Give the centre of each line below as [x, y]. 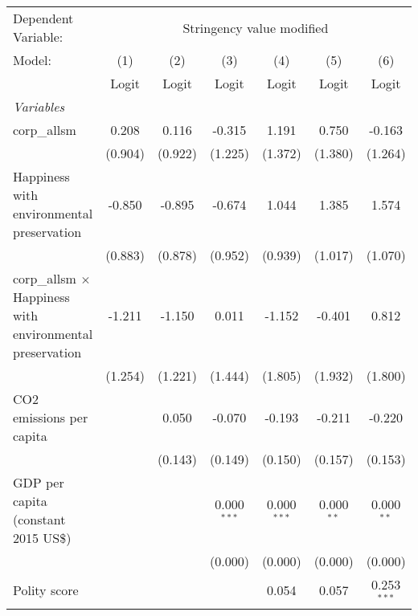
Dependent [43, 18]
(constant [39, 519]
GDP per [39, 482]
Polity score [46, 590]
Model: [33, 60]
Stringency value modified [256, 27]
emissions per [51, 417]
